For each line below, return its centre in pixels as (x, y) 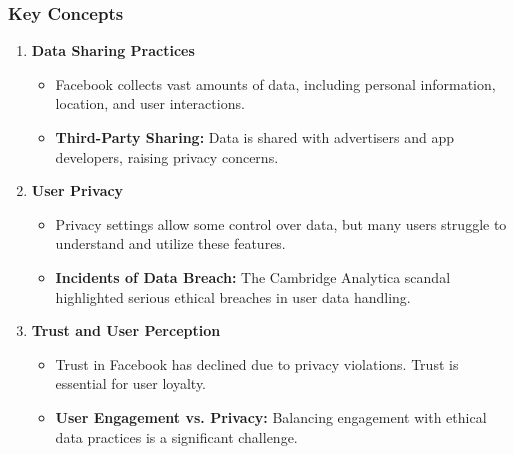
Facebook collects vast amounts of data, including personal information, (275, 83)
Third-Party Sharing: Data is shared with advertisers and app (255, 137)
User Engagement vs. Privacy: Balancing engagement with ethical (271, 416)
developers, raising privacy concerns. (167, 156)
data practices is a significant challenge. (176, 436)
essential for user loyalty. (131, 383)
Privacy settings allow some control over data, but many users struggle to (281, 223)
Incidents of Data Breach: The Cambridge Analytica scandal (253, 276)
